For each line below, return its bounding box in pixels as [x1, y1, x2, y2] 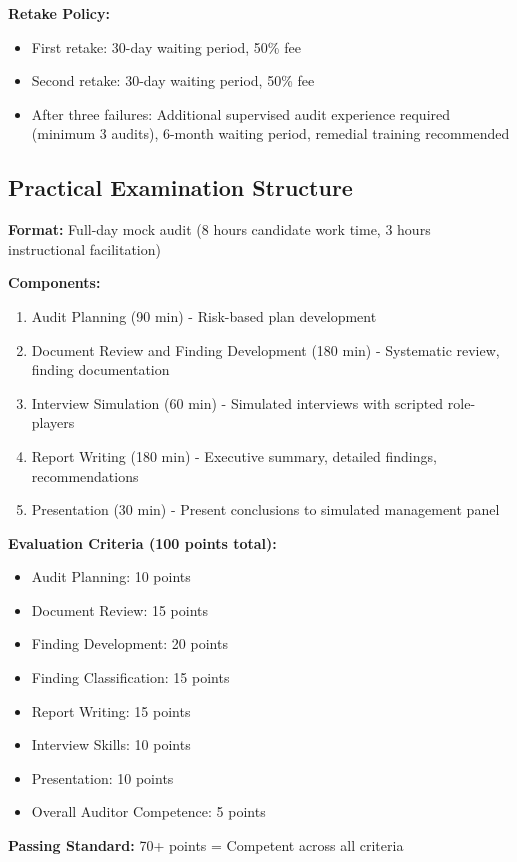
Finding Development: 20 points [31, 633, 228, 654]
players [31, 412, 75, 433]
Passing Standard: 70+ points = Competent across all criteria [8, 835, 404, 856]
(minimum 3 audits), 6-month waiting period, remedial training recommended [31, 123, 510, 144]
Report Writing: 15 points [31, 700, 191, 721]
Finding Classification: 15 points [31, 667, 230, 688]
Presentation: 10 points [31, 767, 174, 788]
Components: [8, 272, 101, 293]
